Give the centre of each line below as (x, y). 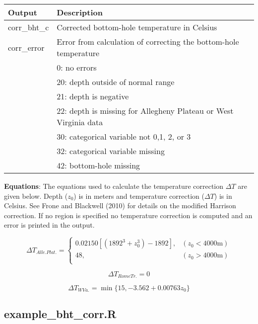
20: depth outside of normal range (116, 82)
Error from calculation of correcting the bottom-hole (148, 41)
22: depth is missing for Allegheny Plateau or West (145, 111)
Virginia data (80, 122)
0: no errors (77, 67)
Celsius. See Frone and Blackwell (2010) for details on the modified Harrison (120, 205)
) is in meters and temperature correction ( (139, 196)
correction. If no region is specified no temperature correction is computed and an (128, 215)
